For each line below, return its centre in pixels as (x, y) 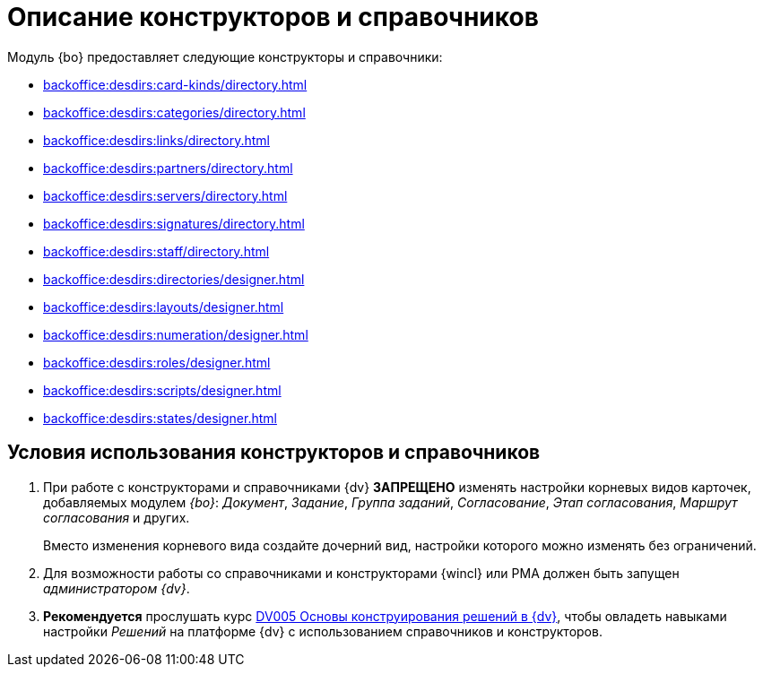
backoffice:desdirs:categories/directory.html (174, 112)
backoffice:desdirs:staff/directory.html (156, 251)
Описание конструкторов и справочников (273, 17)
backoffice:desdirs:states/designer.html (160, 418)
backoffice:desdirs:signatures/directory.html (174, 223)
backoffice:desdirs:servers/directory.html (165, 195)
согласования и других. (117, 517)
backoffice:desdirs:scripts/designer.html (162, 390)
